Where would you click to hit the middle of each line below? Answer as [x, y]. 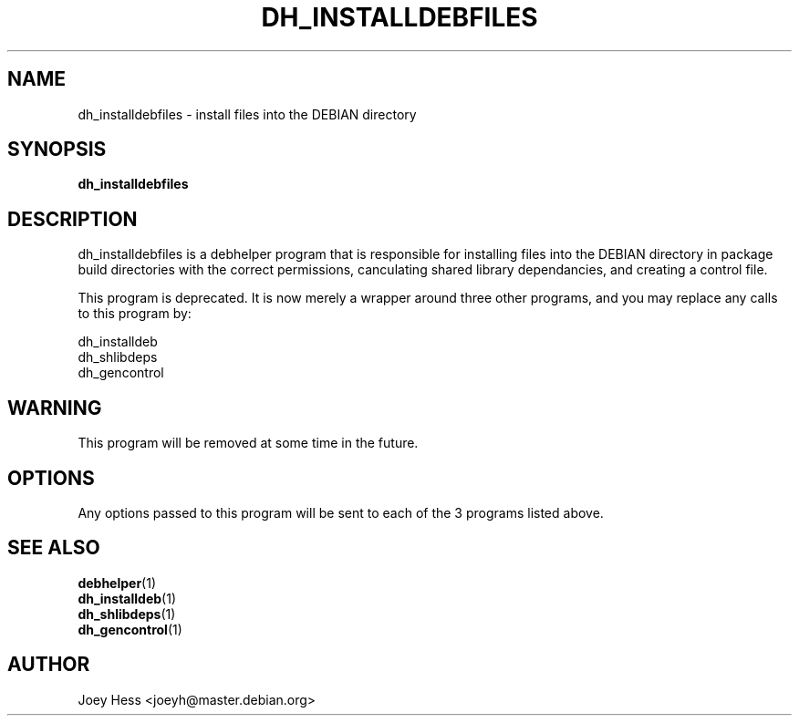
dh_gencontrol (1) [130, 629]
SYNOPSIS [57, 150]
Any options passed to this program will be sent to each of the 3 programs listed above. [341, 512]
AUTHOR [49, 665]
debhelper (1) [117, 583]
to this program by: [135, 314]
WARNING [55, 408]
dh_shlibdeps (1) [127, 614]
